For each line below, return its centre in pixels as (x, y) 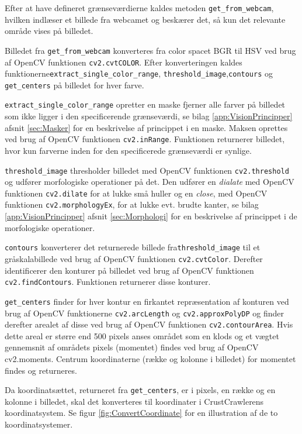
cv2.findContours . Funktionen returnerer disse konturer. (108, 282)
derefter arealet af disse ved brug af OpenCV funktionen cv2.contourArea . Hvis (149, 324)
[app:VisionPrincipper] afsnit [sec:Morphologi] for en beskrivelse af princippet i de (151, 216)
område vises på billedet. (49, 31)
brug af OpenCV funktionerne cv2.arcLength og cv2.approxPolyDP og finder (145, 313)
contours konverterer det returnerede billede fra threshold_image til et (133, 247)
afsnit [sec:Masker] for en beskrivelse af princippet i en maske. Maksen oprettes (146, 127)
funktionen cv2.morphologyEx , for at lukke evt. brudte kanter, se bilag (132, 204)
